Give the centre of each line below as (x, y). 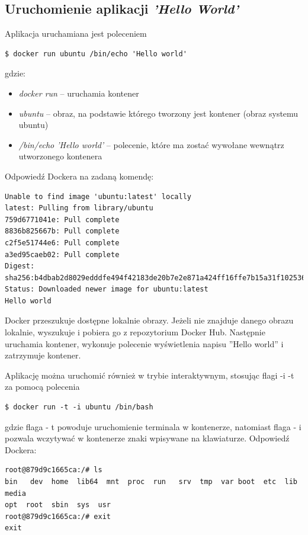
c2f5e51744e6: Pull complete (62, 243)
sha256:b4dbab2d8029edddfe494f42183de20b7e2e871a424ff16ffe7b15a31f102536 (155, 278)
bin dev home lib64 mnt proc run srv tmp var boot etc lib (151, 482)
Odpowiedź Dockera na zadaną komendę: (79, 176)
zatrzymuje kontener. (43, 355)
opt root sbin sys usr (58, 505)
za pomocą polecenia (42, 387)
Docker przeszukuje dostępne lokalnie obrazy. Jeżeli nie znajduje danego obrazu (149, 320)
